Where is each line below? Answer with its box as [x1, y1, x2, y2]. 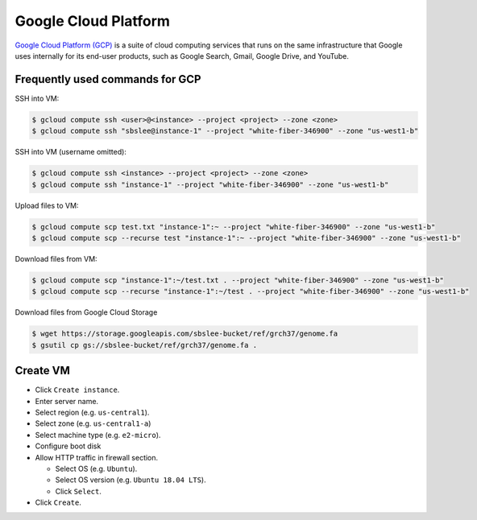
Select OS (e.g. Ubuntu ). [55, 464, 138, 473]
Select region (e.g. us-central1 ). [35, 407, 150, 417]
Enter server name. [35, 396, 99, 406]
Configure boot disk [35, 441, 102, 451]
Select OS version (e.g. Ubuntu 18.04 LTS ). [55, 475, 206, 485]
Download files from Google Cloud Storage [15, 307, 158, 317]
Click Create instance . [35, 385, 120, 394]
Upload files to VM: [15, 200, 79, 210]
